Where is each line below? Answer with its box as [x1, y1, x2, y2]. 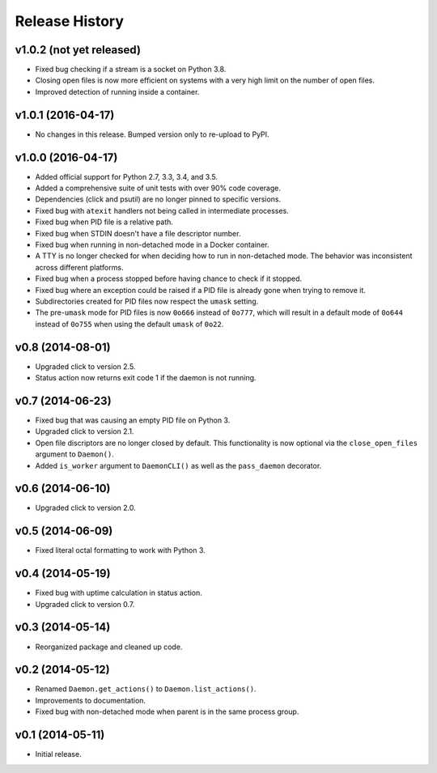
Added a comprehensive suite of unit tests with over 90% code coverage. [35, 183, 282, 193]
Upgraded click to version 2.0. [35, 503, 137, 513]
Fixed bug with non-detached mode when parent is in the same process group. [35, 707, 299, 716]
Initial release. [35, 750, 82, 759]
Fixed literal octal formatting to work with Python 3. [35, 546, 206, 555]
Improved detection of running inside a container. [35, 87, 200, 96]
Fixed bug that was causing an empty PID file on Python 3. [35, 415, 231, 425]
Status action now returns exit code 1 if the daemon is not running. [35, 373, 257, 383]
